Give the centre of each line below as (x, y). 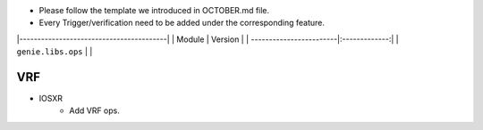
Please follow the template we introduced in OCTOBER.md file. (154, 10)
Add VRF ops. (95, 110)
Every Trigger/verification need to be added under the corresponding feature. (182, 23)
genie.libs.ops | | (55, 52)
